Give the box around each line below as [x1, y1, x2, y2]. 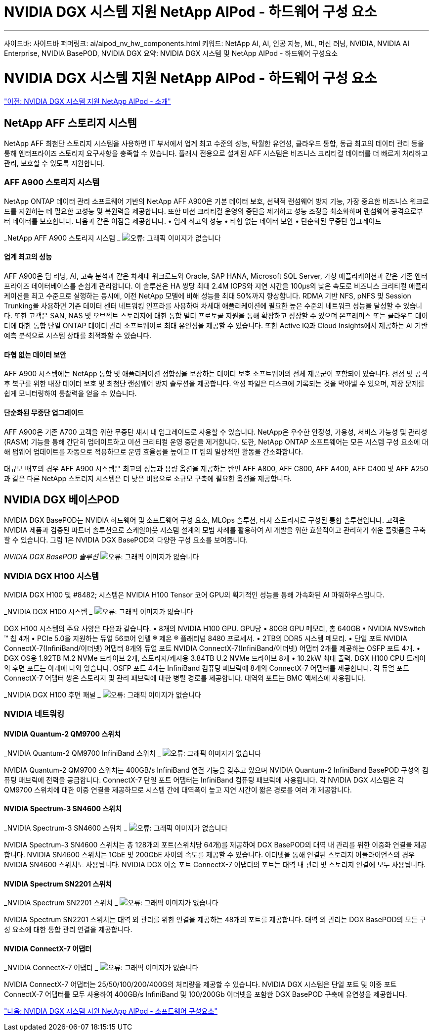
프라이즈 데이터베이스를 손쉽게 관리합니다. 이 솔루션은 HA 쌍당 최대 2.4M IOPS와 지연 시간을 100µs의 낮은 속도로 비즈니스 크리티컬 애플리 [4, 282, 428, 291]
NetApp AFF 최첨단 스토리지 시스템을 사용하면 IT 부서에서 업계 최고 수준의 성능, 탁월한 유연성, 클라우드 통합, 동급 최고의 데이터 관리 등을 [4, 139, 424, 148]
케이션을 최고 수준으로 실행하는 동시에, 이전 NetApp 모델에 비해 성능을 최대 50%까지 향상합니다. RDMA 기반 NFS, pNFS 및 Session [4, 292, 411, 300]
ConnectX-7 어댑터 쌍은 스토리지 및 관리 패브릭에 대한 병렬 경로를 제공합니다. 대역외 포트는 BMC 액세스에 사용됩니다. [4, 674, 366, 683]
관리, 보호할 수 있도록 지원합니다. [4, 159, 105, 168]
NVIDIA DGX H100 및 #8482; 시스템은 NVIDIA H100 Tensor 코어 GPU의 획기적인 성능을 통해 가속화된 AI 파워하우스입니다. [4, 591, 385, 599]
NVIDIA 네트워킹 [4, 709, 64, 719]
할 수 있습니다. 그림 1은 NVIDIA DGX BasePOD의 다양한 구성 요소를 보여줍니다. [4, 536, 248, 544]
